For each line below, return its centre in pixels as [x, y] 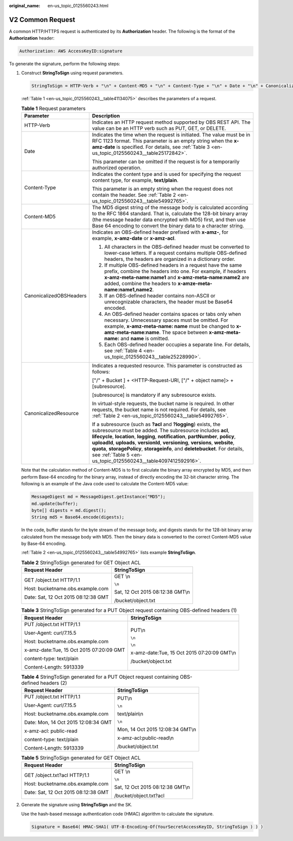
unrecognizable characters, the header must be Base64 [168, 302]
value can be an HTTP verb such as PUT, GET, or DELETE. [159, 129]
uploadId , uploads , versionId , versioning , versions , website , [163, 443]
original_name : [25, 6]
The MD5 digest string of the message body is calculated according [170, 208]
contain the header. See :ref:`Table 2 [134, 195]
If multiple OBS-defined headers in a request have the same [173, 265]
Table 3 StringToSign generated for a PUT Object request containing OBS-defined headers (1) [129, 610]
